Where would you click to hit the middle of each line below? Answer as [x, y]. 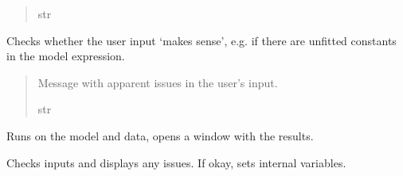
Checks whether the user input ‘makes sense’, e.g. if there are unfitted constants [201, 40]
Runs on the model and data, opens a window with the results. [160, 135]
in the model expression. [66, 56]
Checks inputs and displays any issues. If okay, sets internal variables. [176, 162]
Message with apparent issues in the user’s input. [158, 82]
